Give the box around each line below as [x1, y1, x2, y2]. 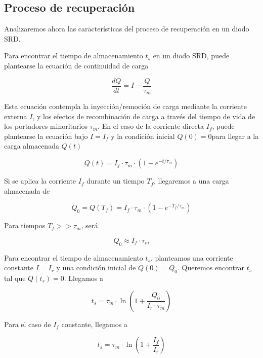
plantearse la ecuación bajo [4, 130, 88, 141]
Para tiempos [4, 220, 46, 231]
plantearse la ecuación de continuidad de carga [4, 60, 149, 70]
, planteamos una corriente [150, 252, 233, 263]
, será [81, 220, 98, 231]
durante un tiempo [86, 175, 145, 186]
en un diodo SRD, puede [153, 50, 230, 61]
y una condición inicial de [56, 262, 136, 273]
